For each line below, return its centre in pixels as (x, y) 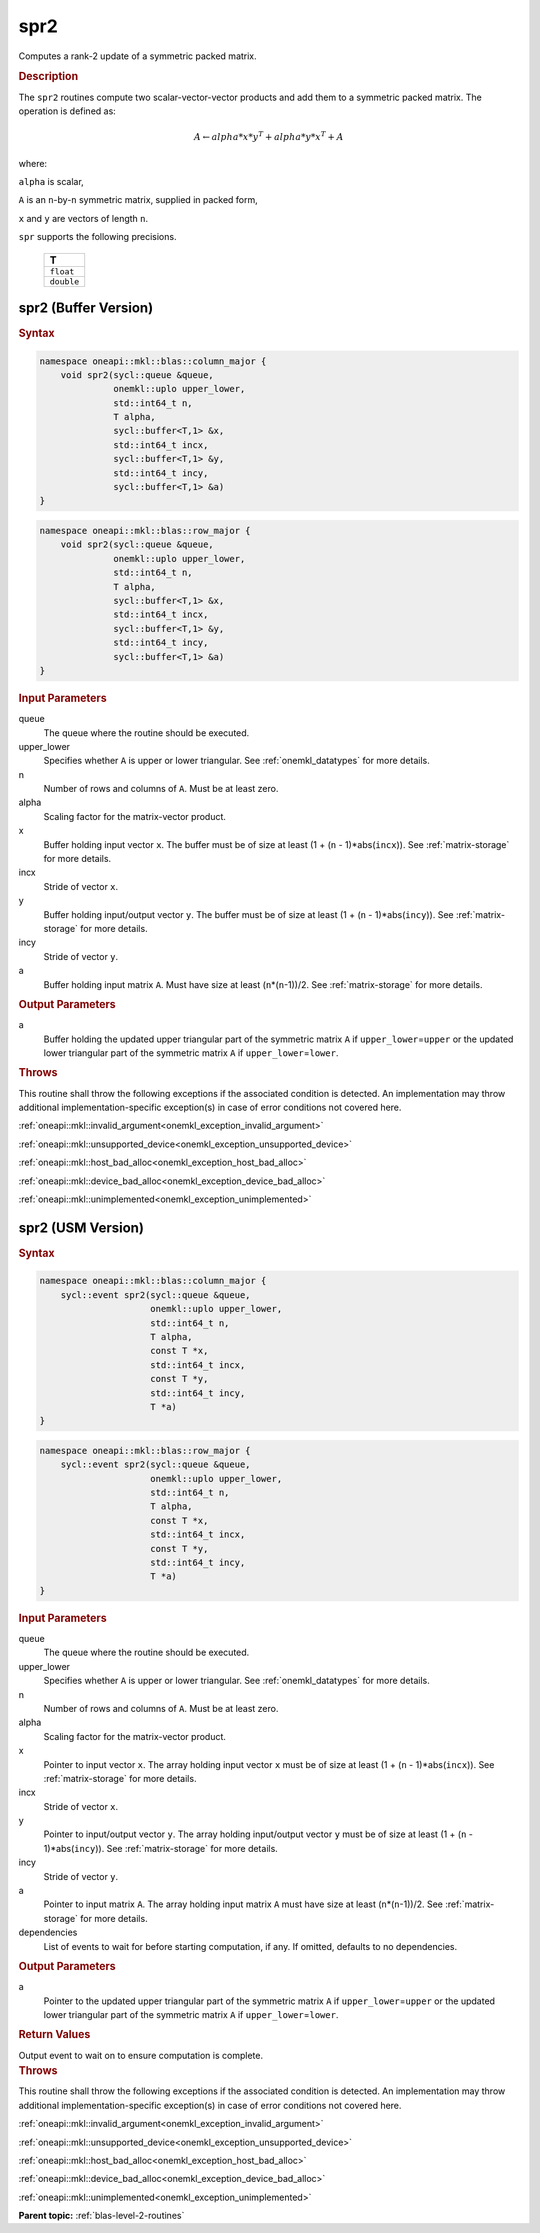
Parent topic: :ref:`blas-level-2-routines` (101, 2216)
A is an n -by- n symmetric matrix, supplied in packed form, (138, 200)
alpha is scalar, (51, 181)
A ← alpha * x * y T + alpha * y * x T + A (268, 136)
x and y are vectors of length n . (83, 218)
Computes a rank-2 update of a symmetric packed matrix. (137, 56)
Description (48, 77)
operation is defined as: (67, 111)
